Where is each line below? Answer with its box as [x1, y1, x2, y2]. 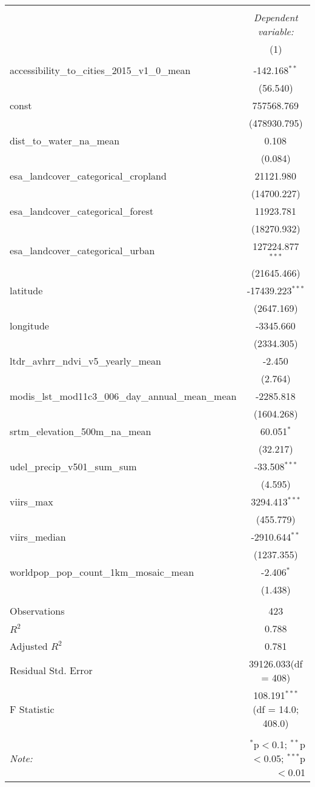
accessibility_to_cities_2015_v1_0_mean [10, 63, 191, 77]
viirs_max [10, 494, 53, 508]
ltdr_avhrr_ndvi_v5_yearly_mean [10, 353, 162, 368]
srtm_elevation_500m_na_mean [10, 424, 151, 438]
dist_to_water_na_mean [10, 133, 120, 147]
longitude [10, 318, 49, 333]
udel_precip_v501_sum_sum [10, 459, 137, 473]
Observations [10, 603, 65, 618]
